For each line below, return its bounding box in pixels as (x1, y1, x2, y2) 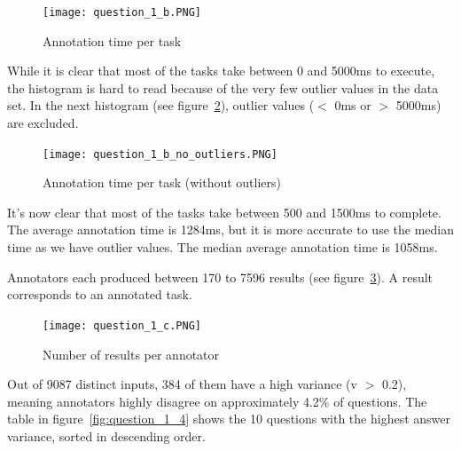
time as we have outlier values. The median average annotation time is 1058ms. (7, 238, 438, 257)
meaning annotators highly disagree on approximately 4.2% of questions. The (7, 392, 427, 410)
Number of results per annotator (43, 344, 220, 363)
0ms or (334, 96, 371, 115)
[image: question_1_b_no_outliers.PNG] (43, 147, 277, 161)
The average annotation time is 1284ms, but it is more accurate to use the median (7, 220, 454, 239)
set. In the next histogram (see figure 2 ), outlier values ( (7, 96, 315, 115)
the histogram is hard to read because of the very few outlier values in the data (7, 78, 439, 97)
